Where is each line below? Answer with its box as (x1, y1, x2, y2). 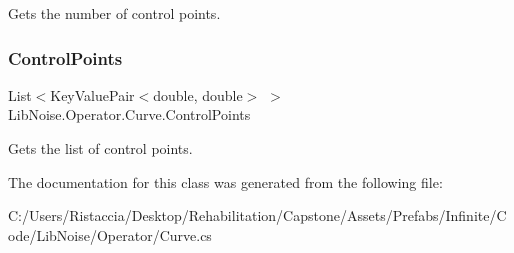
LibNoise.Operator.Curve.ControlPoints (8, 104, 251, 125)
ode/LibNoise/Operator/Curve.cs (8, 224, 212, 245)
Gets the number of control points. (8, 3, 221, 23)
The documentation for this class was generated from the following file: (8, 171, 443, 192)
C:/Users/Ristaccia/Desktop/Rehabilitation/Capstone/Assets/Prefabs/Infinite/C (8, 205, 507, 226)
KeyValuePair (50, 84, 135, 105)
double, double (153, 84, 243, 105)
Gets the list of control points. (8, 138, 193, 158)
